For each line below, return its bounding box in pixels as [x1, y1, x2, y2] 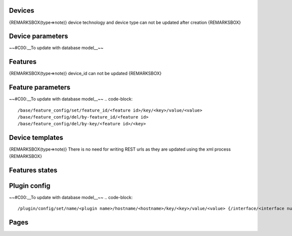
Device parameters [9, 32, 68, 40]
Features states [9, 166, 58, 174]
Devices [9, 6, 35, 15]
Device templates [9, 134, 63, 142]
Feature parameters [9, 83, 71, 92]
